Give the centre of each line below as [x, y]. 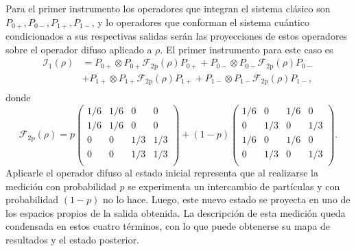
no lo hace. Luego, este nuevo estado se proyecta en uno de [227, 199]
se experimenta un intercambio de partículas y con [234, 186]
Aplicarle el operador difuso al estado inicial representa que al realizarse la [162, 173]
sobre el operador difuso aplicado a [79, 49]
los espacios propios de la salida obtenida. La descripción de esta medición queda [176, 212]
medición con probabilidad [61, 186]
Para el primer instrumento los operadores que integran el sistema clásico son [168, 8]
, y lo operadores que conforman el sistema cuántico [200, 22]
